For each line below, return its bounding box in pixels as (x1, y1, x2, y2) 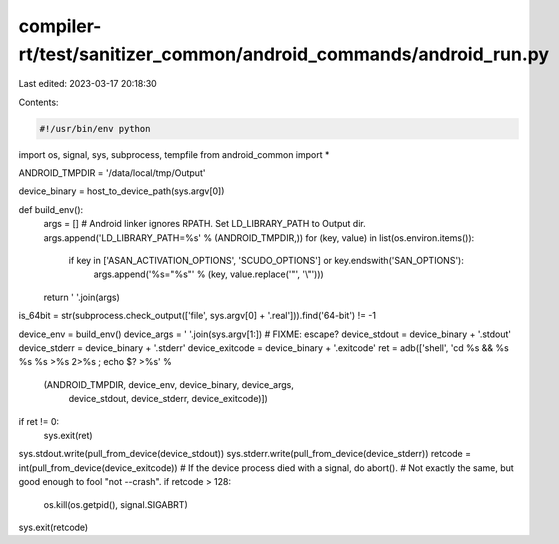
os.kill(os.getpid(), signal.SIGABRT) (43, 498, 189, 510)
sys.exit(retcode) (18, 521, 89, 533)
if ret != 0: (18, 415, 60, 427)
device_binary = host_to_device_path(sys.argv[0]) (18, 185, 225, 197)
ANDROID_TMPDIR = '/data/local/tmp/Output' (18, 167, 206, 179)
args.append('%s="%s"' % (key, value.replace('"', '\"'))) (93, 268, 324, 280)
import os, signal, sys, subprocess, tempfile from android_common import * (18, 148, 330, 160)
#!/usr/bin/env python (39, 123, 151, 134)
